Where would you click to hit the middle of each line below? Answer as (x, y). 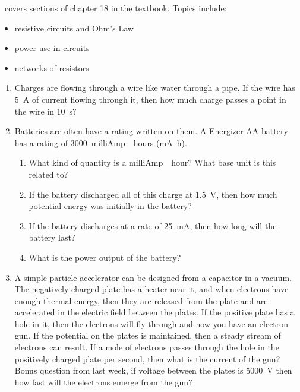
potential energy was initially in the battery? (110, 206)
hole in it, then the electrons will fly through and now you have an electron (151, 323)
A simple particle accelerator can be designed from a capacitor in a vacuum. (153, 277)
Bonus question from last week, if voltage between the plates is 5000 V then (153, 370)
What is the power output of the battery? (105, 257)
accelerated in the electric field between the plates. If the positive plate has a (154, 312)
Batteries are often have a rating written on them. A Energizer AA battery (151, 131)
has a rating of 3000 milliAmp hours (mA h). (101, 142)
